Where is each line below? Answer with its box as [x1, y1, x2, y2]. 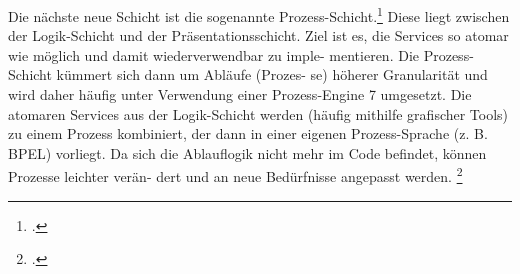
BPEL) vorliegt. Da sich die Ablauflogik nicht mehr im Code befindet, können [8, 142, 487, 163]
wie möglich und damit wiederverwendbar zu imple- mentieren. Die [8, 44, 419, 65]
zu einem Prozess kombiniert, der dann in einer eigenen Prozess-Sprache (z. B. [8, 123, 488, 144]
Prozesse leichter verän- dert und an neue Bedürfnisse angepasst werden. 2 [8, 163, 463, 187]
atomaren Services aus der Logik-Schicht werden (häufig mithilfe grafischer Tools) [8, 103, 509, 124]
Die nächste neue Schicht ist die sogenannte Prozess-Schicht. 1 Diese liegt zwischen [8, 3, 510, 26]
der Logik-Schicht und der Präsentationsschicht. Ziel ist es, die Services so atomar [8, 25, 509, 46]
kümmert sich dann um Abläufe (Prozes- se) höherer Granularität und [56, 64, 488, 85]
